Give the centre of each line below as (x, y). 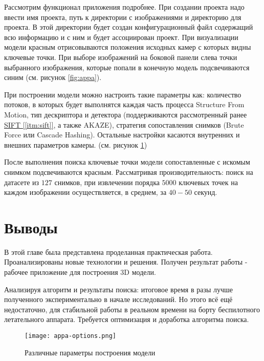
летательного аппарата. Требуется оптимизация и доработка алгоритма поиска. (127, 319)
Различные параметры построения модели (90, 352)
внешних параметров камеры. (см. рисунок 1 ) (76, 144)
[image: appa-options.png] (70, 336)
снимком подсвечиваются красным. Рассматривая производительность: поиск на (129, 172)
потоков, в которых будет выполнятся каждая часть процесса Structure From (124, 104)
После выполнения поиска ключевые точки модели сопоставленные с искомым (127, 162)
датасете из (22, 182)
